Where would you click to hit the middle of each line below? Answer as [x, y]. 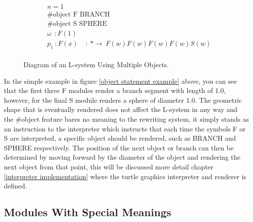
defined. [16, 186]
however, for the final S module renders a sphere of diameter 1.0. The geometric [123, 100]
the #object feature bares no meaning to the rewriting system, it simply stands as [126, 119]
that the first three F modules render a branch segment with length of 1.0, [115, 90]
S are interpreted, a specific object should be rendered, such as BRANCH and [120, 138]
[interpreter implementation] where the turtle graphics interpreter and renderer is [125, 176]
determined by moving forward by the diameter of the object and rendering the [122, 157]
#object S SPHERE [77, 24]
